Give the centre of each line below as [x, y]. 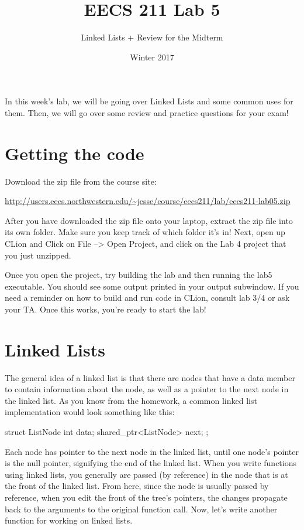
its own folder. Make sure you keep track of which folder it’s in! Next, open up [145, 232]
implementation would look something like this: [90, 412]
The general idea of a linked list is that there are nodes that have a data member [150, 377]
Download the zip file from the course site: [81, 181]
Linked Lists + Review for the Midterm [152, 37]
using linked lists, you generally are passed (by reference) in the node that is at [146, 474]
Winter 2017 [152, 57]
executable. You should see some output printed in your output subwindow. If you [152, 286]
